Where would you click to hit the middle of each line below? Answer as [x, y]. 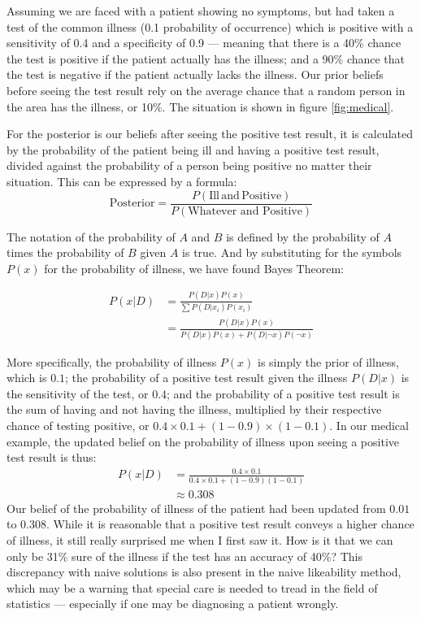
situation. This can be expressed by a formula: [122, 181]
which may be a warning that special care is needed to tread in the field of [192, 587]
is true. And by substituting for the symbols [292, 252]
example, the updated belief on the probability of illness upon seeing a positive [203, 441]
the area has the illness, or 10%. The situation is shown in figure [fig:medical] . [200, 106]
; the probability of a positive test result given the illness [206, 378]
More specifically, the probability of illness [112, 361]
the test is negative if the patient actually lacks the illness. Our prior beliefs [195, 74]
